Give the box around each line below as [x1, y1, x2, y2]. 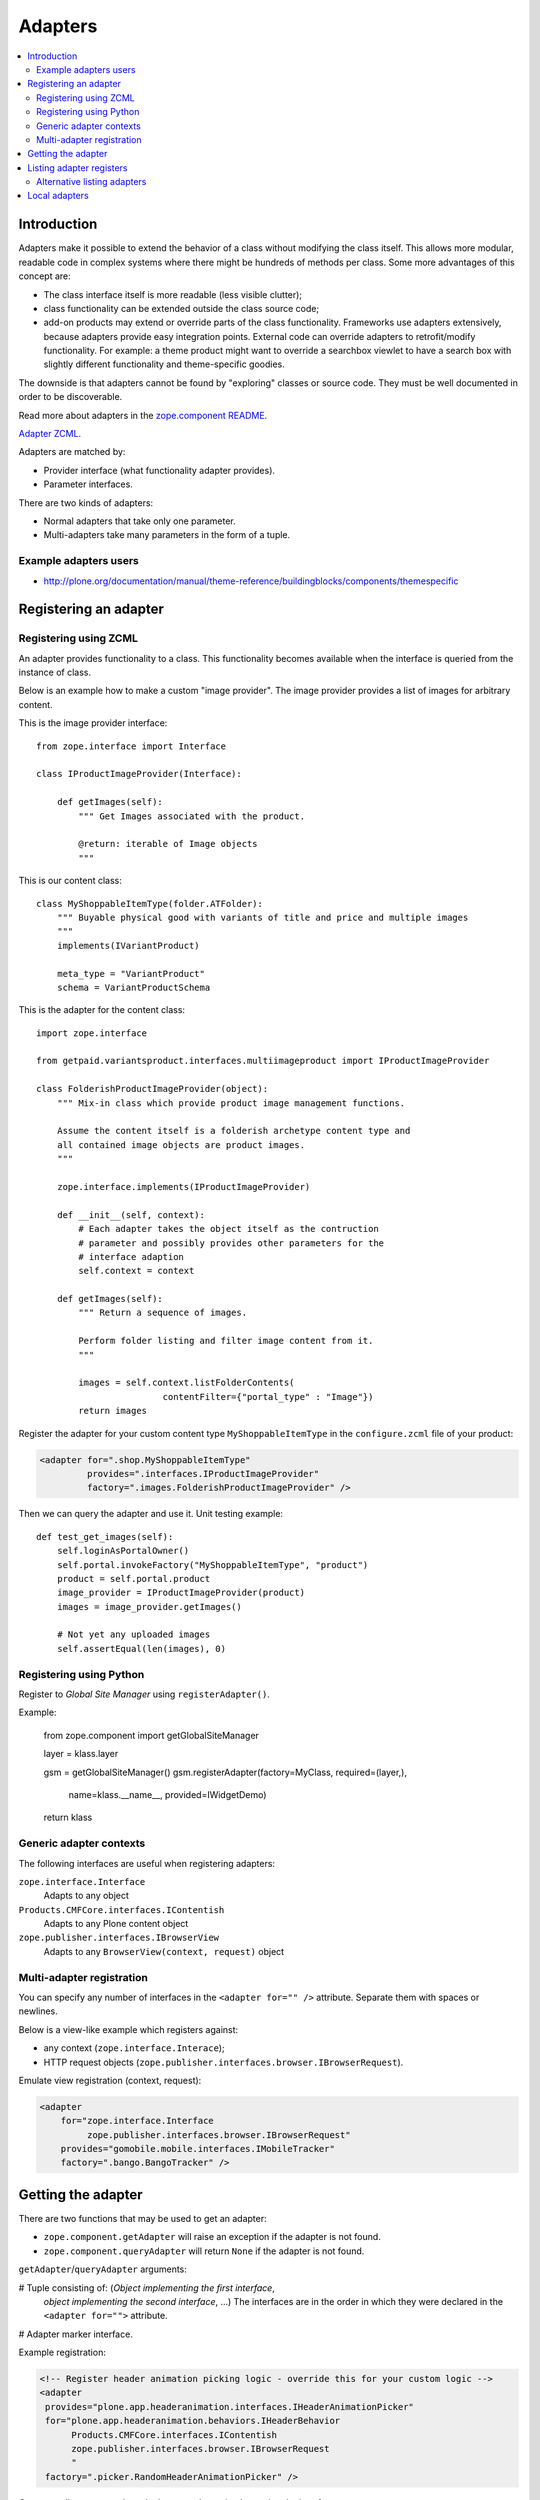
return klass [43, 1811, 93, 1824]
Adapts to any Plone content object [43, 1918, 189, 1930]
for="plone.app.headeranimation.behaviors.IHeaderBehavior [45, 2415, 341, 2427]
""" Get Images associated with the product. [78, 810, 305, 822]
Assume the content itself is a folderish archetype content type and [56, 1125, 411, 1137]
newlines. [18, 2005, 59, 2017]
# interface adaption [78, 1251, 185, 1262]
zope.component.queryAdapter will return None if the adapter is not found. [43, 2245, 365, 2257]
